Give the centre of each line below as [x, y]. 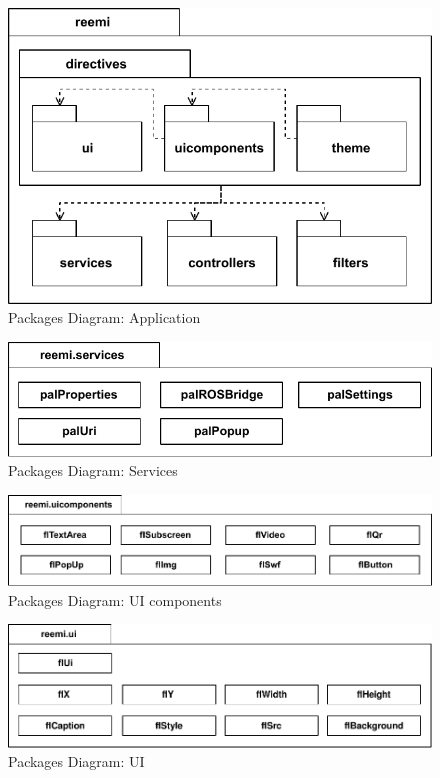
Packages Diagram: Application [104, 317]
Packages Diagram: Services [93, 470]
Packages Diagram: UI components [115, 599]
